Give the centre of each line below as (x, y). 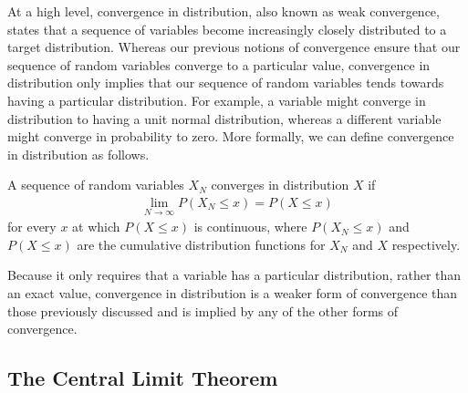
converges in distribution (280, 185)
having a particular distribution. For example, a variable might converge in (217, 100)
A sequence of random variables (96, 185)
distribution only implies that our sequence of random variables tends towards (226, 83)
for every (32, 227)
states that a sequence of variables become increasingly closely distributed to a (227, 29)
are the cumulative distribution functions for (201, 244)
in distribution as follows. (78, 154)
